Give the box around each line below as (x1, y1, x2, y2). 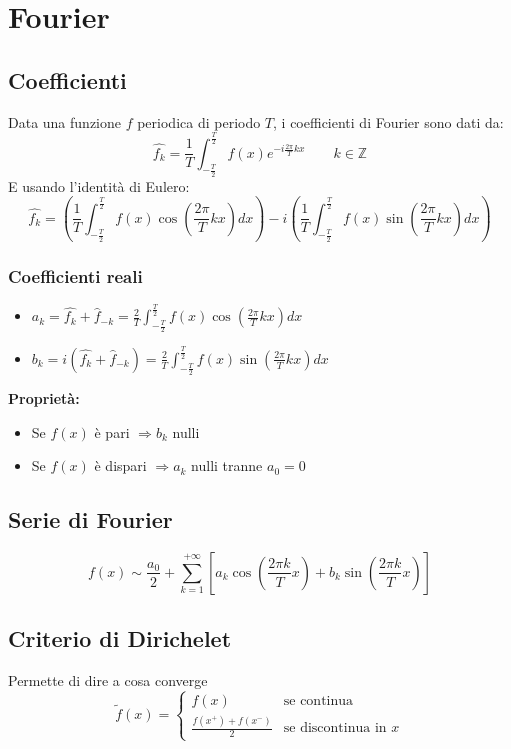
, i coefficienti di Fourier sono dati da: (273, 111, 504, 132)
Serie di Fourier (8, 504, 173, 535)
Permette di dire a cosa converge (8, 670, 208, 691)
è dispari (94, 455, 147, 476)
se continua (283, 694, 354, 709)
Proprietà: (8, 387, 80, 408)
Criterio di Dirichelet (8, 623, 232, 654)
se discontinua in (283, 721, 387, 736)
